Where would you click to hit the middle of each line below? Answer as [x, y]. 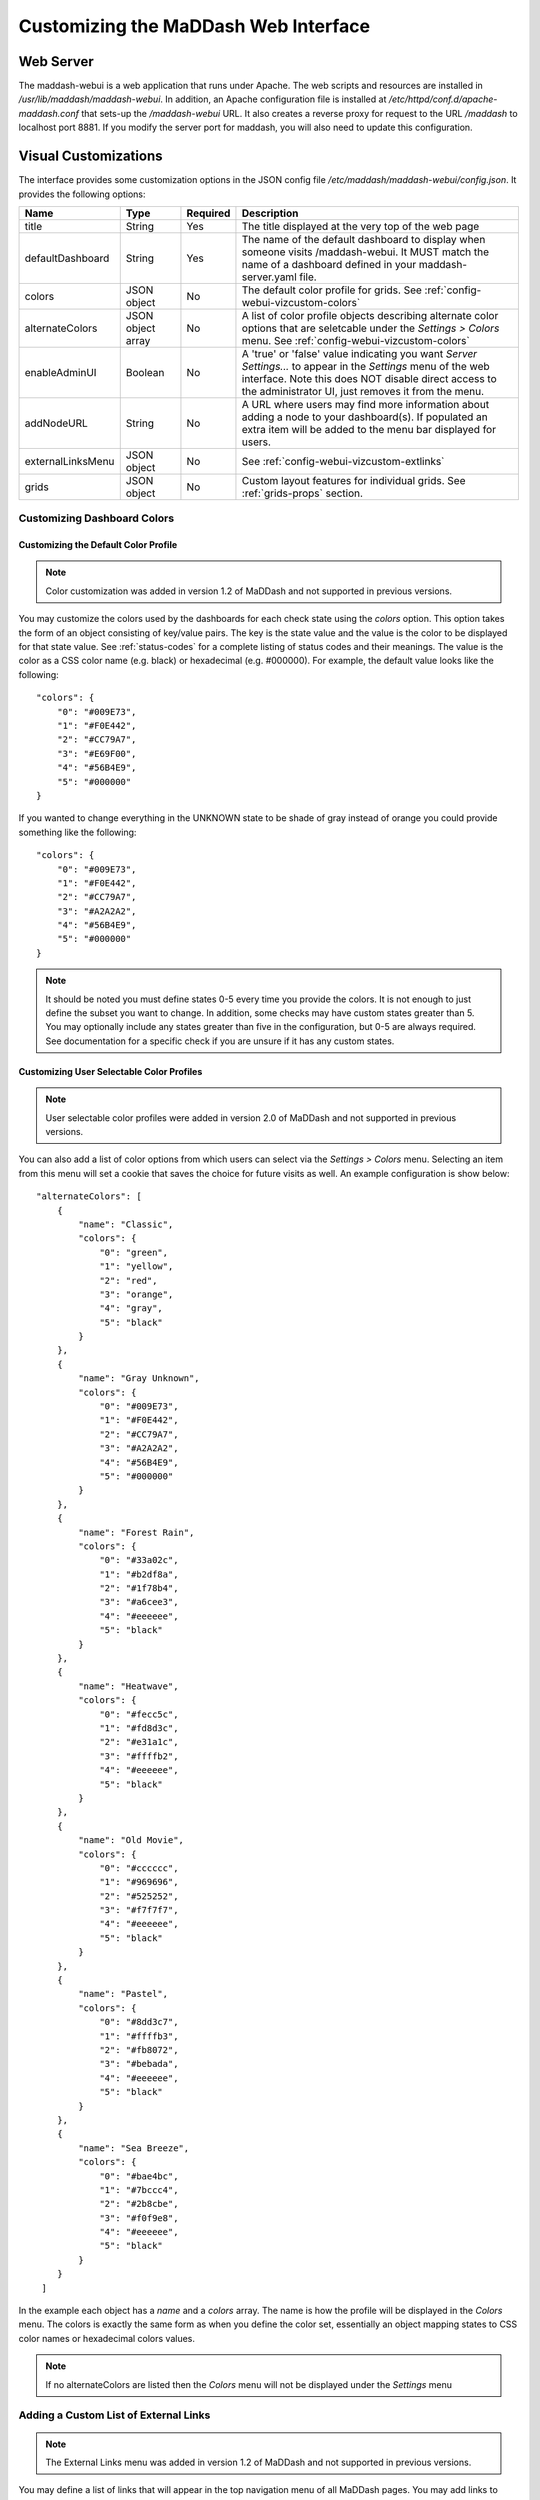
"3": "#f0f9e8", [139, 2218]
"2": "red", [128, 1280]
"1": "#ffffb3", [139, 2036]
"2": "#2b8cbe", [139, 2204]
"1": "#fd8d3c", [139, 1728]
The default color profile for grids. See [331, 290]
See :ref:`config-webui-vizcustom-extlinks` [343, 461]
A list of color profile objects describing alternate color [370, 315]
